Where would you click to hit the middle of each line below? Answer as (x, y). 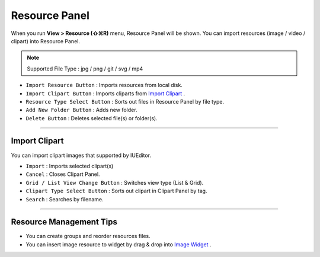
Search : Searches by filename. (65, 199)
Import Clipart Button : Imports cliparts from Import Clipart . (105, 93)
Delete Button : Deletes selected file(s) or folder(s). (92, 118)
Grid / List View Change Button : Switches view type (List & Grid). (115, 182)
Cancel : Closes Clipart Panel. (63, 174)
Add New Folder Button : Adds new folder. (81, 110)
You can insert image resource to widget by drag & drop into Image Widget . (119, 244)
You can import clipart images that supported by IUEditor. (81, 155)
